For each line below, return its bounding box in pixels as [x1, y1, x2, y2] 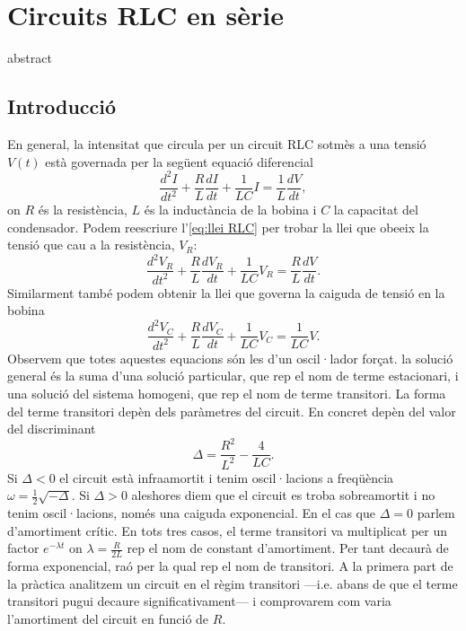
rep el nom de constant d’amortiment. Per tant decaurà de [127, 539, 449, 557]
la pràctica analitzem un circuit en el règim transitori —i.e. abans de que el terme [7, 574, 458, 592]
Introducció [7, 92, 117, 120]
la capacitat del [333, 200, 418, 219]
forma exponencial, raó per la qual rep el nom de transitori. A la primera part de [7, 557, 453, 575]
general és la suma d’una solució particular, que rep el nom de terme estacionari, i [7, 366, 459, 385]
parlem [417, 504, 455, 522]
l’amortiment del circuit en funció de [7, 609, 209, 627]
